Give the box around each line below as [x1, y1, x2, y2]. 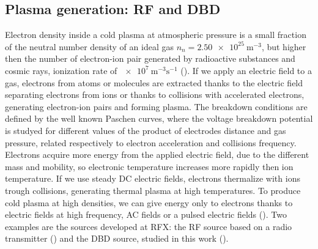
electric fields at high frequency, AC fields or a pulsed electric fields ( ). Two [5, 208, 287, 221]
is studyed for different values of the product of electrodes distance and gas [5, 124, 286, 136]
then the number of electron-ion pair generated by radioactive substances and [5, 52, 295, 65]
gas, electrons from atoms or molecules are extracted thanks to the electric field [5, 76, 303, 89]
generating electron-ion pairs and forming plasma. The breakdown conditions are [5, 100, 308, 113]
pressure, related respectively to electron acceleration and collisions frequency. [5, 136, 297, 149]
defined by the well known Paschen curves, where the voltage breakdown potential [5, 112, 313, 125]
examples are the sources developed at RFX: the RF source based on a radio [5, 220, 292, 232]
